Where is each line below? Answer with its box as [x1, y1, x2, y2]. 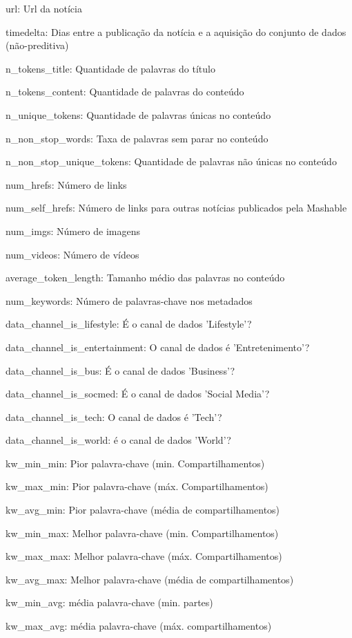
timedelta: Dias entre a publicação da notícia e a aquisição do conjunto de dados [6, 24, 346, 39]
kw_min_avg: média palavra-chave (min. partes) [6, 595, 213, 610]
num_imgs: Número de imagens [6, 223, 141, 238]
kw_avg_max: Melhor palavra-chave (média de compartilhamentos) [6, 572, 294, 586]
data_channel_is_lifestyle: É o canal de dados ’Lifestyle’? [6, 317, 252, 331]
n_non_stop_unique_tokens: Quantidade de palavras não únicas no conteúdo [6, 154, 337, 169]
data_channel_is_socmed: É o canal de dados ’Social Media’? [6, 386, 270, 401]
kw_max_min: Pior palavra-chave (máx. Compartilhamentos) [6, 479, 268, 494]
